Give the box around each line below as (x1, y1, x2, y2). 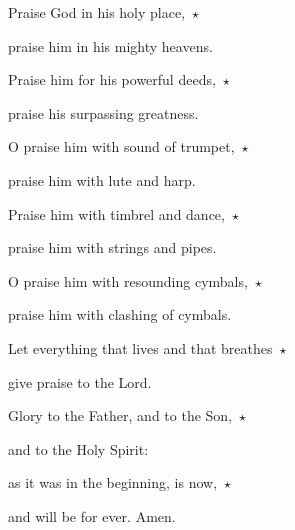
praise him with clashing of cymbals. (8, 304, 232, 325)
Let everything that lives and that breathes (8, 337, 273, 358)
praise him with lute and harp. (8, 169, 196, 190)
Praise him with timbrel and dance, (8, 203, 225, 224)
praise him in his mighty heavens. (8, 35, 213, 56)
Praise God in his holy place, (8, 2, 186, 22)
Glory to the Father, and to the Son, (8, 405, 233, 426)
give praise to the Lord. (8, 371, 152, 392)
